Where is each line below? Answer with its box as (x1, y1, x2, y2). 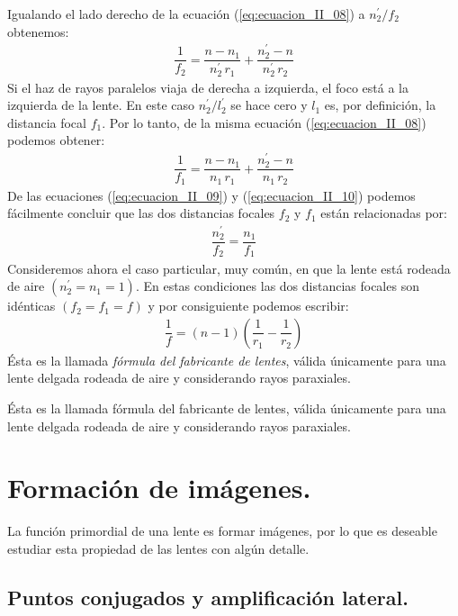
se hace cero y (230, 95, 308, 114)
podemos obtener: (7, 131, 105, 149)
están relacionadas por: (320, 204, 447, 222)
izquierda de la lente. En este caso (7, 95, 195, 114)
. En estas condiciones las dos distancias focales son (135, 276, 419, 295)
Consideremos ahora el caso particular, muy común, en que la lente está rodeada (7, 258, 451, 277)
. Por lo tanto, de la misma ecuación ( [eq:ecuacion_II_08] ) (102, 113, 427, 131)
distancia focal (7, 113, 86, 131)
